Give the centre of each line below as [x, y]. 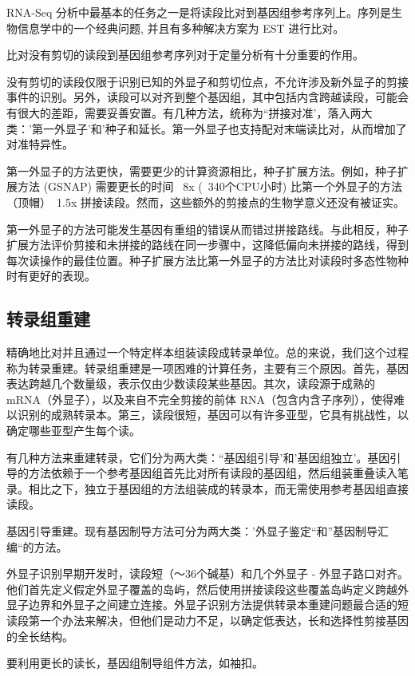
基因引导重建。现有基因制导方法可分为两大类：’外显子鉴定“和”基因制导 [192, 531]
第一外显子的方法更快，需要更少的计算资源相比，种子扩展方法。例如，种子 [202, 170]
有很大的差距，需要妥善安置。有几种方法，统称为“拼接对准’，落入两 [184, 112]
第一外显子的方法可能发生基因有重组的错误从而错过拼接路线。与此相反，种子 [207, 229]
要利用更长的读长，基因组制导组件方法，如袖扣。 [135, 663]
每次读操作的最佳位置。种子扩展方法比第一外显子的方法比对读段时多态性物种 [207, 260]
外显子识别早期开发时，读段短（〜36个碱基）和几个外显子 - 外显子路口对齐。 [207, 573]
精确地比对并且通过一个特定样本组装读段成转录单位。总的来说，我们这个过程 [207, 352]
